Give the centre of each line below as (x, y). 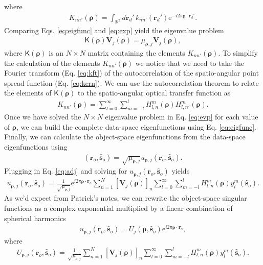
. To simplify (238, 52)
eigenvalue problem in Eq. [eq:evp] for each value (182, 117)
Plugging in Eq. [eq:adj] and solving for (66, 171)
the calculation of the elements (52, 63)
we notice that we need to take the (190, 63)
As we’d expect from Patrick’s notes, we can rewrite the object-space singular (126, 198)
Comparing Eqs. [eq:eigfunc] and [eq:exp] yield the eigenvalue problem (114, 30)
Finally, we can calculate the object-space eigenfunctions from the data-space (125, 137)
